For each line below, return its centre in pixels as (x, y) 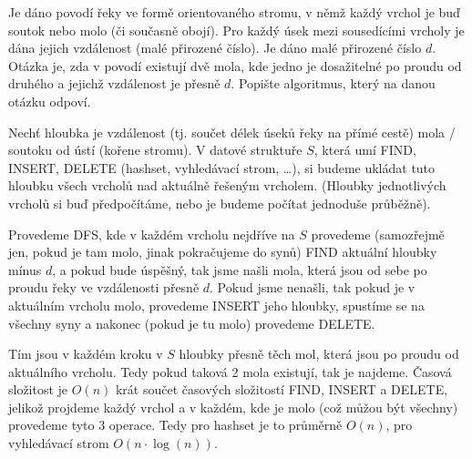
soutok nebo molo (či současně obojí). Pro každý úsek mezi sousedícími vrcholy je (236, 30)
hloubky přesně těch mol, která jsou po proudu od (319, 354)
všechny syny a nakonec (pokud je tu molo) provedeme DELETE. (192, 323)
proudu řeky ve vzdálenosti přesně (104, 287)
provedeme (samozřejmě (378, 234)
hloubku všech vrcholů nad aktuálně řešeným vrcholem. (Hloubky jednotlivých (227, 185)
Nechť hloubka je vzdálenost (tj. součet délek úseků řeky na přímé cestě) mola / (232, 132)
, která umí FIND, (365, 150)
